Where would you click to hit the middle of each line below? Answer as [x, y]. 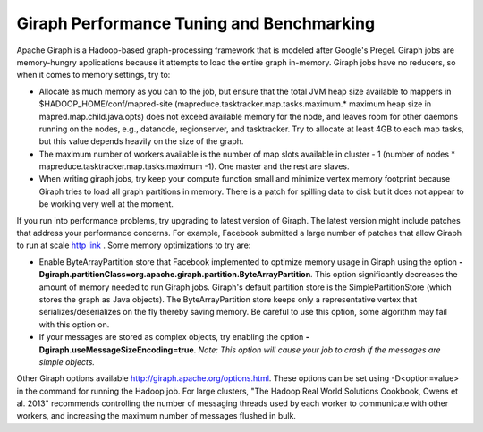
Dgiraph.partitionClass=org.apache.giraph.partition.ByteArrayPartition [175, 275]
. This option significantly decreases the [384, 275]
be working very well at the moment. [106, 204]
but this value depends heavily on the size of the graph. [141, 141]
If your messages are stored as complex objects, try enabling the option [171, 337]
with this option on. [74, 324]
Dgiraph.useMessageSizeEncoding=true [116, 350]
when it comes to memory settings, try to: [93, 75]
